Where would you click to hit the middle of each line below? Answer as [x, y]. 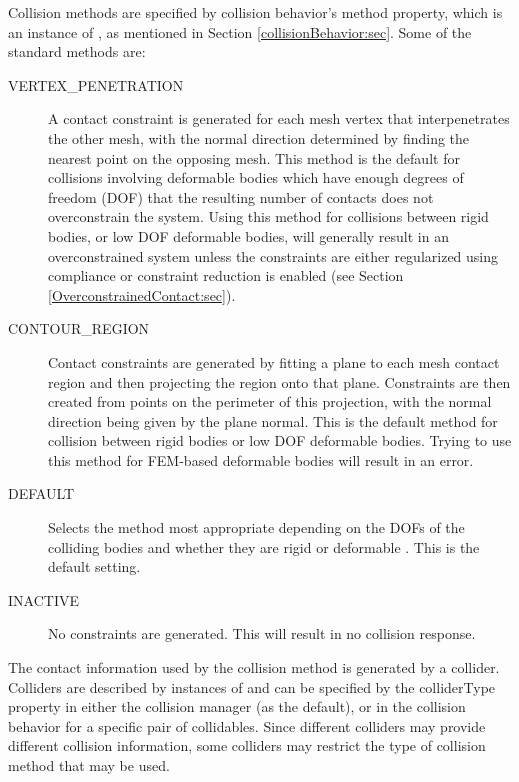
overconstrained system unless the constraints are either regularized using [273, 255]
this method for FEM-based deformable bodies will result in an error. [261, 459]
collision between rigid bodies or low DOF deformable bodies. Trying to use [280, 440]
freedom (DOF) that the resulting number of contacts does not [241, 196]
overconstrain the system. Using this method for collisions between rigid [268, 216]
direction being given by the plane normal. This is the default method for [273, 420]
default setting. [94, 566]
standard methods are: [77, 51]
